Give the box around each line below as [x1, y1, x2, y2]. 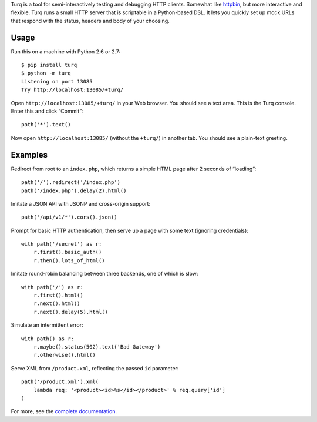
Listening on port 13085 [21, 78, 93, 85]
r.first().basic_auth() [33, 249, 102, 256]
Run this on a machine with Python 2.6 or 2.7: [11, 48, 121, 55]
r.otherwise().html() [33, 351, 96, 359]
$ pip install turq [21, 62, 77, 69]
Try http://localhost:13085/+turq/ [21, 86, 124, 93]
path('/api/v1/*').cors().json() [21, 214, 117, 220]
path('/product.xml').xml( [21, 379, 99, 385]
